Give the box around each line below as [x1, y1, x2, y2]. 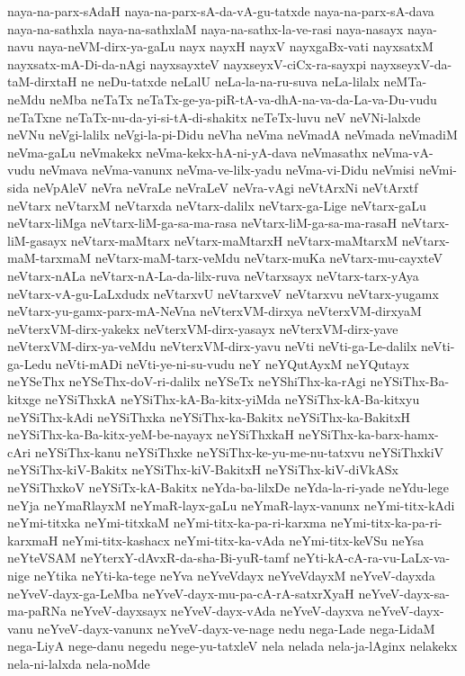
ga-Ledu [7, 354, 52, 373]
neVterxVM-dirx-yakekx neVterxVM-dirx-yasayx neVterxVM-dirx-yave [7, 319, 398, 338]
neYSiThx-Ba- [370, 372, 450, 391]
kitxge [7, 390, 41, 409]
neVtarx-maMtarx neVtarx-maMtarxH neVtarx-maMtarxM [70, 230, 398, 249]
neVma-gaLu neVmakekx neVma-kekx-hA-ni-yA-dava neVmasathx [7, 142, 368, 161]
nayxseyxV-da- [370, 54, 452, 73]
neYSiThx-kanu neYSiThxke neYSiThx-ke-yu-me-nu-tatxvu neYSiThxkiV [34, 442, 444, 461]
